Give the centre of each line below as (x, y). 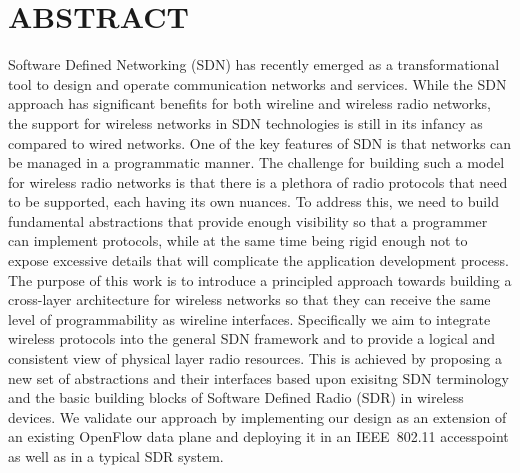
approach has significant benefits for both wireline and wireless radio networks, (249, 103)
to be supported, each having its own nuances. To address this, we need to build (253, 201)
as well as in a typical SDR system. (116, 456)
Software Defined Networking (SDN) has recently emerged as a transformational (254, 64)
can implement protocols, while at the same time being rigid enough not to (238, 240)
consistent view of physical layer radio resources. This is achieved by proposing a (255, 358)
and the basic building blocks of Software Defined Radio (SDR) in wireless (236, 397)
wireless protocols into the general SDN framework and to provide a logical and (252, 338)
